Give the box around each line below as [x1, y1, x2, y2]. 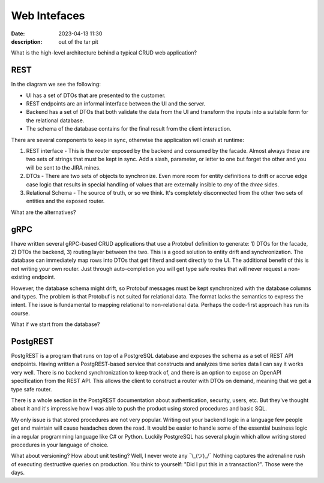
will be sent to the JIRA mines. [26, 164, 101, 171]
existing [11, 273, 31, 281]
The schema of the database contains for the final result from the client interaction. [26, 125, 232, 132]
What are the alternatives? [11, 209, 76, 216]
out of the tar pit [58, 38, 98, 45]
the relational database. [26, 117, 85, 124]
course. [11, 309, 30, 317]
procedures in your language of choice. [11, 441, 109, 448]
